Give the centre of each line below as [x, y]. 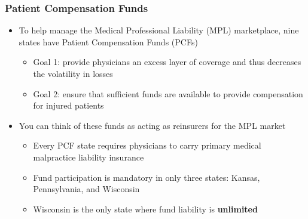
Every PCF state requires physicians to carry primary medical [147, 145]
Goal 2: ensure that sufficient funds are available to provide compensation [168, 93]
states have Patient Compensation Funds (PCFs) [108, 41]
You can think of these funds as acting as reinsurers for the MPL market [152, 125]
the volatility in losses [73, 73]
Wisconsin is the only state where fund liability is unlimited [145, 209]
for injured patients [68, 105]
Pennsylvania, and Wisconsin [86, 189]
